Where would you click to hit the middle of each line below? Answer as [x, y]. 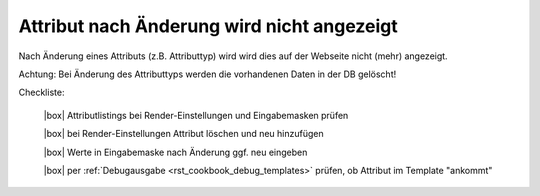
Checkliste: [41, 92]
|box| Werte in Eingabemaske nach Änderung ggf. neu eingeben [175, 152]
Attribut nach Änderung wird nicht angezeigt [208, 26]
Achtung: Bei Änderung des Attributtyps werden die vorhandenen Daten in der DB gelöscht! [207, 74]
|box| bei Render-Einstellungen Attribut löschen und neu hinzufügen [183, 134]
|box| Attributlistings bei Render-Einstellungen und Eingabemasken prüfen [196, 115]
